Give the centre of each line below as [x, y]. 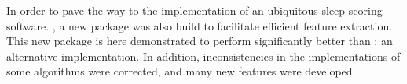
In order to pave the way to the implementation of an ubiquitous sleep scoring [194, 10]
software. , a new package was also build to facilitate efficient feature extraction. [200, 25]
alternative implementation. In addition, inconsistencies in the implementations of [203, 56]
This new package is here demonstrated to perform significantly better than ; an [200, 41]
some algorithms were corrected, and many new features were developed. [181, 71]
